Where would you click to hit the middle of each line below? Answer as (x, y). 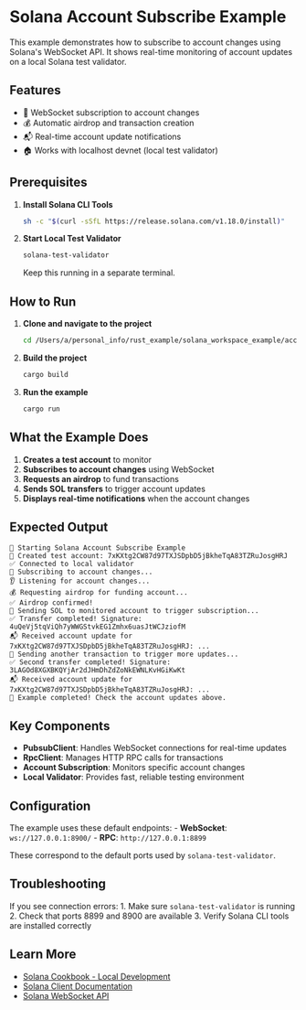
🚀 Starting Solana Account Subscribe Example (97, 548)
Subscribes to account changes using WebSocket (118, 469)
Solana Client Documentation (78, 986)
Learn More (43, 955)
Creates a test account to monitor (87, 459)
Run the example (55, 392)
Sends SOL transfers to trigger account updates (114, 489)
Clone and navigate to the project (87, 324)
